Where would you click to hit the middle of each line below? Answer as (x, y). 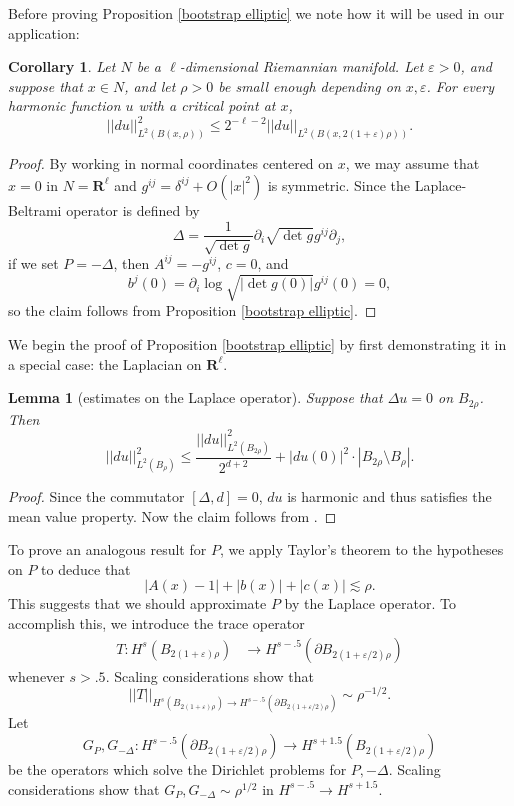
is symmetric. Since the (338, 184)
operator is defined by (133, 209)
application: (44, 32)
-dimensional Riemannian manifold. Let (301, 66)
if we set (33, 262)
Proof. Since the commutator (96, 496)
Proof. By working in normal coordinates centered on (171, 163)
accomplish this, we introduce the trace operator (156, 622)
